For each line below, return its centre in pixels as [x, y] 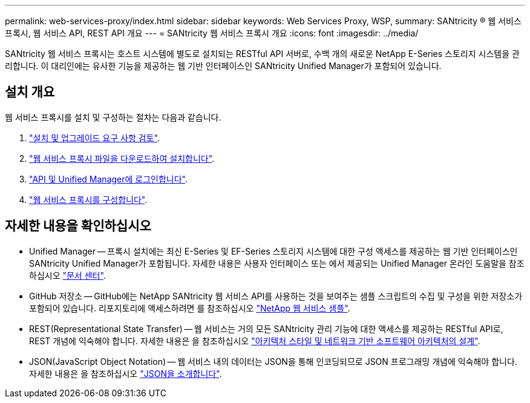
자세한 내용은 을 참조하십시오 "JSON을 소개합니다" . [126, 373]
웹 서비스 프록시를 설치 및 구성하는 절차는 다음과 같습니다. [113, 117]
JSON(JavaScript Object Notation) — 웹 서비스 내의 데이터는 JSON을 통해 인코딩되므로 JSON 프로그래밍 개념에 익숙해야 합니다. [273, 361]
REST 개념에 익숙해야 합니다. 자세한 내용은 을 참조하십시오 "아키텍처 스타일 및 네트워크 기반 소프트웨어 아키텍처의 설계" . [255, 341]
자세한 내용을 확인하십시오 [78, 226]
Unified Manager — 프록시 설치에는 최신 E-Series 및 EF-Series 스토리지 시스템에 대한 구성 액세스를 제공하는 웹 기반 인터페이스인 [273, 251]
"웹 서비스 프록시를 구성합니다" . [88, 199]
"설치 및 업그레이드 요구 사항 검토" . [94, 138]
